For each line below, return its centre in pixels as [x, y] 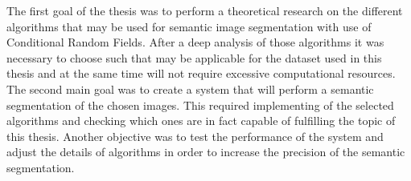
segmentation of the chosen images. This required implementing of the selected [200, 105]
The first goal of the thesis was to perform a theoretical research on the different [205, 10]
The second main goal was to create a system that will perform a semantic [190, 88]
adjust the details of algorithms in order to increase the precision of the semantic [206, 152]
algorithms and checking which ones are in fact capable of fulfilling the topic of [201, 121]
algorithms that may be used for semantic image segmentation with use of [189, 26]
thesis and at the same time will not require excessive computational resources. [201, 73]
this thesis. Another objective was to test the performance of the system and [195, 136]
